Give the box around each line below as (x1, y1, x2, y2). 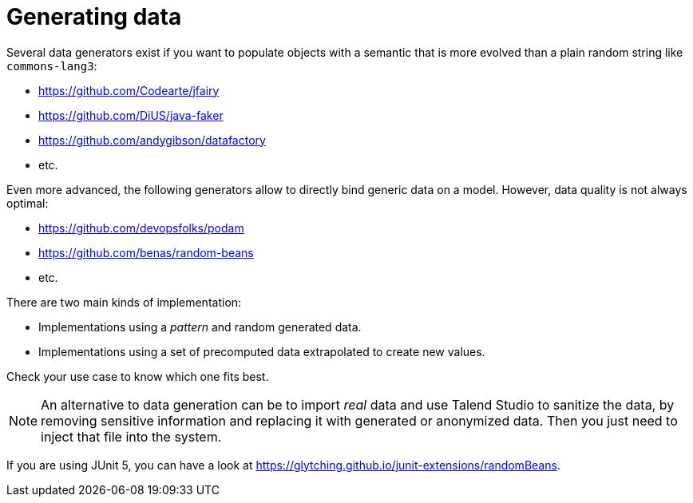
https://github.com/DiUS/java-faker (38, 108, 224, 122)
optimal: (6, 196, 49, 210)
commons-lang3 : (6, 58, 97, 73)
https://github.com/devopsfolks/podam (38, 220, 244, 235)
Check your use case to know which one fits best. (6, 369, 269, 383)
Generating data (6, 3, 182, 30)
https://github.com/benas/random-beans (38, 245, 254, 259)
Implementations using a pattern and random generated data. (38, 319, 362, 334)
